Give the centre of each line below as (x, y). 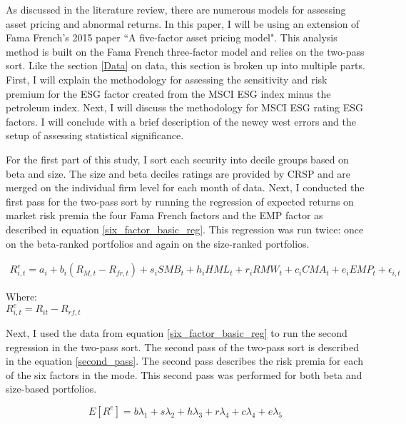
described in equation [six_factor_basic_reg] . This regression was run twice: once (185, 229)
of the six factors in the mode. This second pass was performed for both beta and (184, 374)
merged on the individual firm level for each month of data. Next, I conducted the (185, 187)
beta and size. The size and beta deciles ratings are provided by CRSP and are (178, 173)
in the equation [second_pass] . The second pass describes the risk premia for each (184, 361)
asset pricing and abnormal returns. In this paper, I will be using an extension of (183, 23)
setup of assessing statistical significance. (95, 135)
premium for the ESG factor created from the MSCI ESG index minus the (168, 93)
